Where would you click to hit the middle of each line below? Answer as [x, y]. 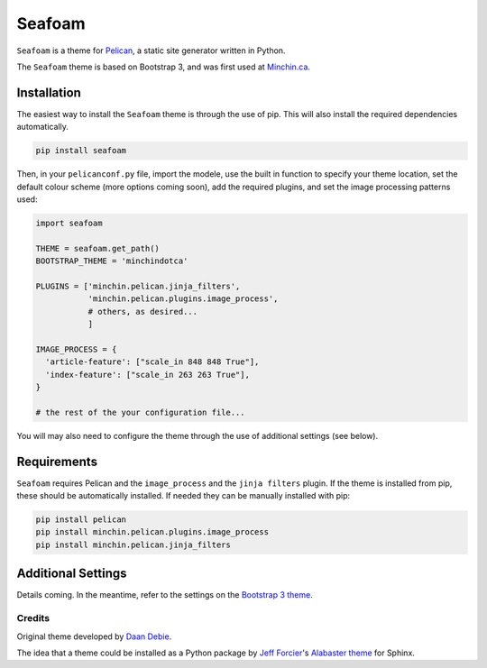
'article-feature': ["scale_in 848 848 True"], [152, 362]
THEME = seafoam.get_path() [97, 248]
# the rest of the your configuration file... [140, 412]
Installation [49, 92]
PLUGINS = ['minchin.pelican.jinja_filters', [138, 286]
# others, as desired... [143, 311]
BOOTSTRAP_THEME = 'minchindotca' [112, 261]
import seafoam [69, 223]
